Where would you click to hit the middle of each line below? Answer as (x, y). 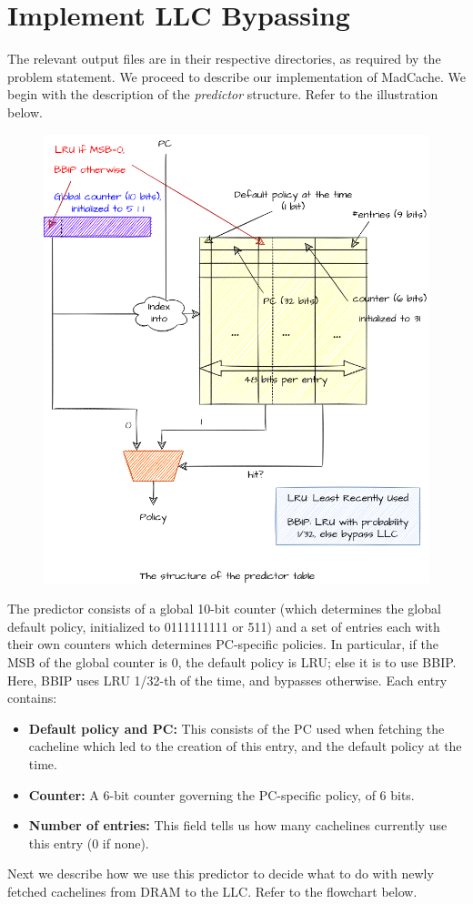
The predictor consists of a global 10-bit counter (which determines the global (224, 609)
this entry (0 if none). (89, 843)
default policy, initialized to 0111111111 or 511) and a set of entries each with (224, 626)
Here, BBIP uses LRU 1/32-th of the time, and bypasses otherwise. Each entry (227, 680)
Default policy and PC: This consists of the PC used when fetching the (236, 728)
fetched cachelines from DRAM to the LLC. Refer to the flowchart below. (212, 891)
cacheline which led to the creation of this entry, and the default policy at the (245, 746)
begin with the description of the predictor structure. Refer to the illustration (223, 94)
